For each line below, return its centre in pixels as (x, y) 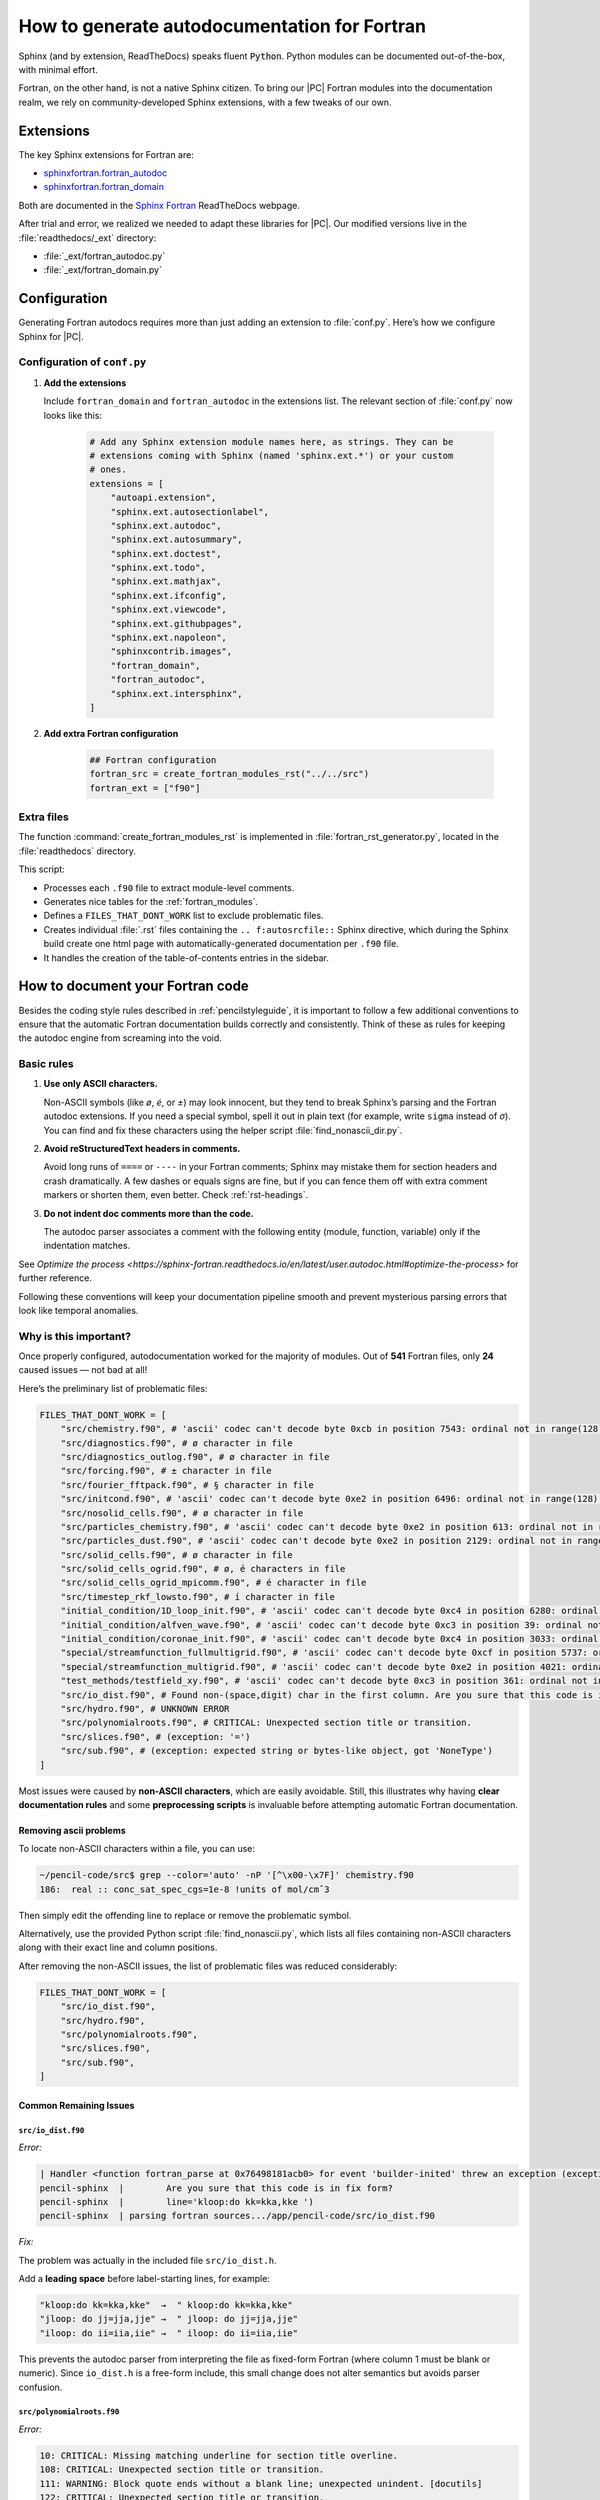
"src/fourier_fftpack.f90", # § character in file (187, 1484)
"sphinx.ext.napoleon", (168, 638)
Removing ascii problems (72, 1830)
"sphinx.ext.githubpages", (177, 623)
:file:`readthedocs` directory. (77, 851)
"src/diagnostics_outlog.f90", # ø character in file (195, 1456)
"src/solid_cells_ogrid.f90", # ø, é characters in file (203, 1569)
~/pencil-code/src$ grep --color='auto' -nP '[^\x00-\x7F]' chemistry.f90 (227, 1875)
